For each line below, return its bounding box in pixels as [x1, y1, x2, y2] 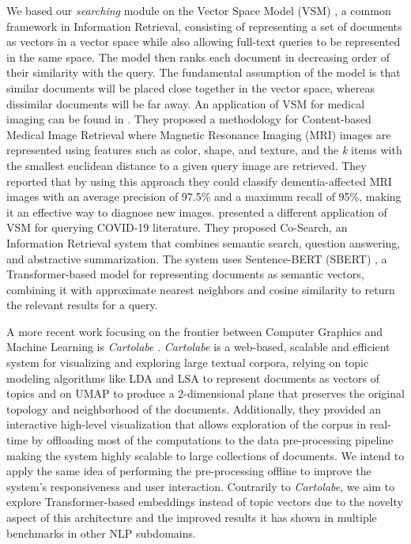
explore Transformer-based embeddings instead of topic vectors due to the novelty [6, 493, 403, 510]
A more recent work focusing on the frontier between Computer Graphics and [6, 323, 383, 339]
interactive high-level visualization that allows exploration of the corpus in [6, 416, 366, 433]
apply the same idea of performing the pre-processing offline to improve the [6, 463, 371, 479]
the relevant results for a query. [6, 297, 158, 313]
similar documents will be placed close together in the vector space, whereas [6, 79, 375, 96]
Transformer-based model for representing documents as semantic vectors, [6, 266, 364, 282]
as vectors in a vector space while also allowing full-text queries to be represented [6, 33, 401, 50]
